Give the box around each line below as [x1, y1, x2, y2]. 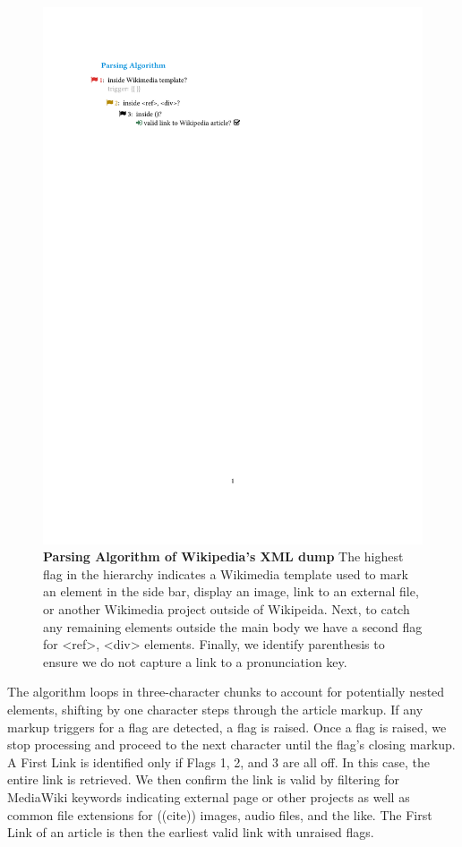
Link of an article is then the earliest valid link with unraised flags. [7, 823, 374, 842]
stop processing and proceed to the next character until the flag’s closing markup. [7, 735, 456, 754]
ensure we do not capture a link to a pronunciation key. [43, 652, 347, 671]
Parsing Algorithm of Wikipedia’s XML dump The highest [43, 547, 404, 566]
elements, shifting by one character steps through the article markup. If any [7, 700, 423, 719]
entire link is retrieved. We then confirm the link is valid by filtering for [7, 770, 399, 789]
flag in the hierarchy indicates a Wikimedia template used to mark [43, 564, 408, 583]
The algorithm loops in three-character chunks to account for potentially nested [7, 682, 445, 701]
